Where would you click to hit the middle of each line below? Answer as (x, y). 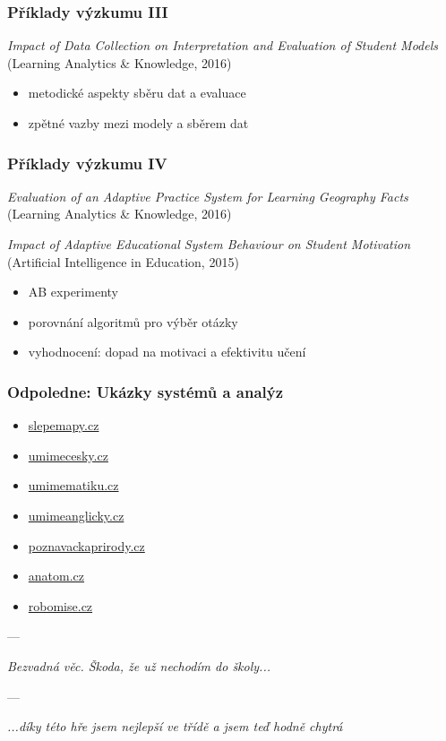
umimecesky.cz (68, 455)
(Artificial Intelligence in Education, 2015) (123, 261)
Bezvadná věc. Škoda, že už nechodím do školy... (139, 665)
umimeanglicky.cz (76, 515)
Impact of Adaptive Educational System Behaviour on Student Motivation (209, 244)
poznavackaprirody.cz (86, 545)
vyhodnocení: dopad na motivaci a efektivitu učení (167, 352)
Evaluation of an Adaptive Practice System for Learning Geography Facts (208, 196)
